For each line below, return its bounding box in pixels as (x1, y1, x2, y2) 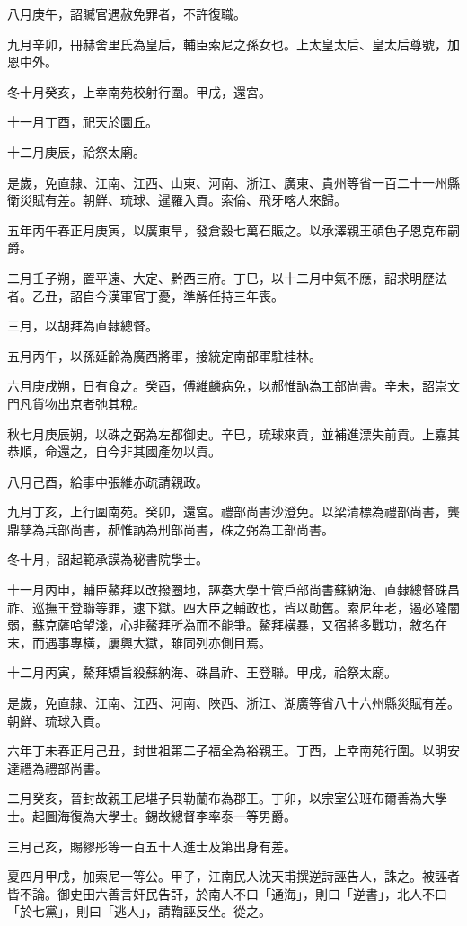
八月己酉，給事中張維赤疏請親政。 (7, 472, 208, 490)
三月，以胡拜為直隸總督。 (7, 316, 158, 335)
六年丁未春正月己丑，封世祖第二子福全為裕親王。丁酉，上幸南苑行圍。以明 (7, 741, 447, 760)
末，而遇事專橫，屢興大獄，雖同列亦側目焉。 (7, 632, 271, 651)
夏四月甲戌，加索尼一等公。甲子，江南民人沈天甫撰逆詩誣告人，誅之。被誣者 (7, 867, 460, 886)
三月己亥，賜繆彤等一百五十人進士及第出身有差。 (7, 836, 296, 855)
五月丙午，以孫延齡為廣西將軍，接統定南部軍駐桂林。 (7, 346, 322, 365)
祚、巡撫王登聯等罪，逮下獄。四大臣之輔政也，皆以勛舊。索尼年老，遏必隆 (7, 597, 447, 616)
